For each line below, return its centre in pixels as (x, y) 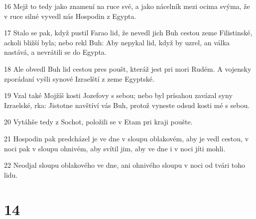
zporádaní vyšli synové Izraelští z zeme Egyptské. (79, 78)
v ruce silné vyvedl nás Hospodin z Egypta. (70, 16)
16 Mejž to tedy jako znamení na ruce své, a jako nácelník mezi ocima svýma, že (127, 6)
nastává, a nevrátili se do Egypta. (55, 52)
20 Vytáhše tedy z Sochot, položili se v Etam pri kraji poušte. (98, 122)
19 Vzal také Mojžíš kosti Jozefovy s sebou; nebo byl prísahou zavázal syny (118, 95)
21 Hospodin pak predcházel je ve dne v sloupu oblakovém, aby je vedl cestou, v (127, 138)
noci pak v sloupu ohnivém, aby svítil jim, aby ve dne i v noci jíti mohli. (115, 148)
